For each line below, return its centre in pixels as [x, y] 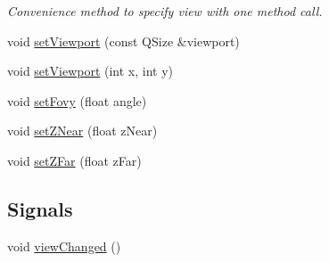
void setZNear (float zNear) [82, 131]
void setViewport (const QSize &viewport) [123, 41]
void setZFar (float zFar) [74, 160]
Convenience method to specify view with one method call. [165, 11]
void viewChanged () [64, 246]
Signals [40, 208]
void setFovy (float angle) [77, 100]
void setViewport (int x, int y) [90, 71]
